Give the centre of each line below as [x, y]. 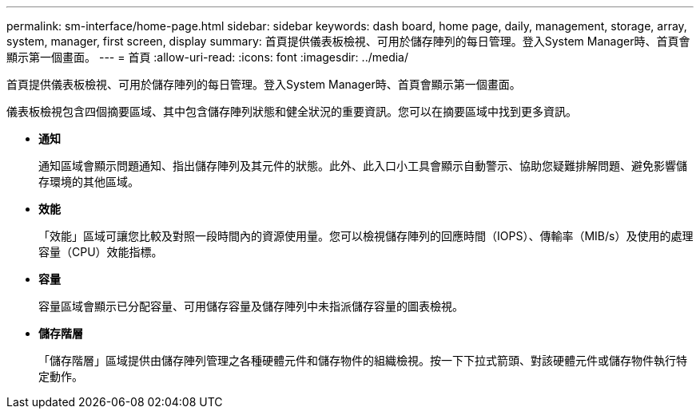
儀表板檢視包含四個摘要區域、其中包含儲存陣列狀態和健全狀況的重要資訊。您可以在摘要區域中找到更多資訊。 [292, 111]
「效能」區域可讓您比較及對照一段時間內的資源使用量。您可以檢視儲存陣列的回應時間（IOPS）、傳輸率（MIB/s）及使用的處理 [366, 236]
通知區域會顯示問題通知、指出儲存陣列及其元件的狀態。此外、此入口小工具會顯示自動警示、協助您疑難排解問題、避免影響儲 [363, 166]
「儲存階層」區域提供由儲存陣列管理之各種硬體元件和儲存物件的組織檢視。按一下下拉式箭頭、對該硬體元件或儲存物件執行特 [363, 360]
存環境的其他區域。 [89, 182]
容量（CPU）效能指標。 [101, 252]
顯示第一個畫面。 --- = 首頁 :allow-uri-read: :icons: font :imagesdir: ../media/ [208, 57]
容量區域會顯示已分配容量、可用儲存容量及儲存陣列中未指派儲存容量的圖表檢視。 [251, 306]
